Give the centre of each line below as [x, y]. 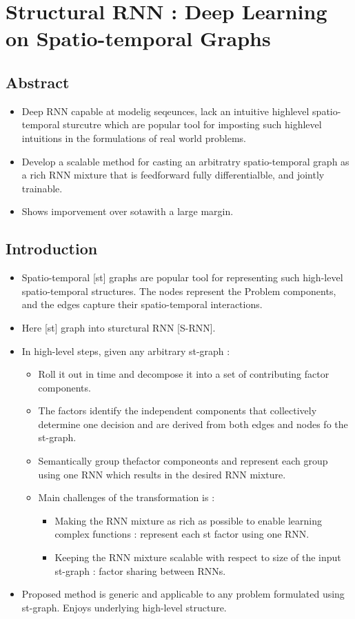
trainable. [42, 188]
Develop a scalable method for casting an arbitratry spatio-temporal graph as [185, 161]
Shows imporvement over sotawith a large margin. [128, 211]
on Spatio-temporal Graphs [138, 38]
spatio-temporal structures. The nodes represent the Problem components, [179, 291]
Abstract [38, 82]
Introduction [52, 248]
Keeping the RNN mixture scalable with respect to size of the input [198, 557]
